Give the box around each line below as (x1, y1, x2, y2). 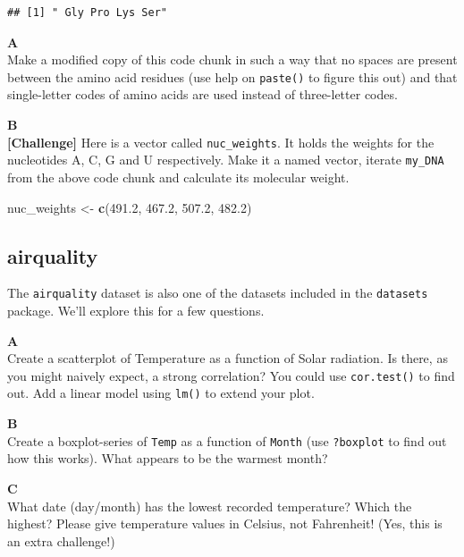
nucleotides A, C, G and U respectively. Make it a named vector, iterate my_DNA (7, 150, 444, 169)
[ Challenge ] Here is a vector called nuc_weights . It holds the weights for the (7, 132, 434, 151)
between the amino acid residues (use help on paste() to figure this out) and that (7, 67, 458, 86)
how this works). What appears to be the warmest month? (7, 449, 328, 468)
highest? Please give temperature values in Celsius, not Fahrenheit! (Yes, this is (7, 514, 443, 533)
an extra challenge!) (7, 531, 115, 550)
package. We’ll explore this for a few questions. (7, 300, 265, 319)
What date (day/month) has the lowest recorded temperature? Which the (7, 496, 412, 515)
